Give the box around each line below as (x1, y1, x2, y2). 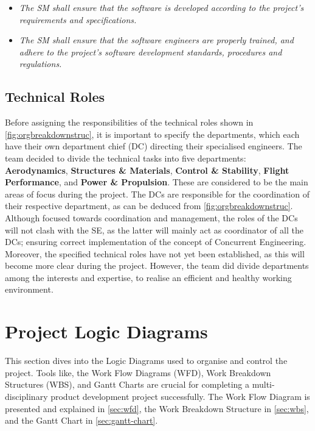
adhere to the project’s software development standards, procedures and (19, 45, 282, 58)
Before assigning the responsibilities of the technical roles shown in (5, 116, 254, 129)
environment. (5, 283, 54, 296)
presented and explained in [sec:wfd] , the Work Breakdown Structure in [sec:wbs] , (5, 402, 309, 415)
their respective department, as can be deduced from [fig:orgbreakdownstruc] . (5, 199, 293, 212)
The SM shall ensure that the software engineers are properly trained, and (19, 34, 294, 46)
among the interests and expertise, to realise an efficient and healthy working (5, 271, 292, 283)
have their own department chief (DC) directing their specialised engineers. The (5, 140, 302, 152)
